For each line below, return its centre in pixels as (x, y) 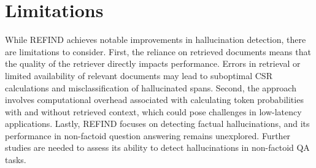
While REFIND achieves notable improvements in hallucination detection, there (156, 40)
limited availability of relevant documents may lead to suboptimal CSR (139, 75)
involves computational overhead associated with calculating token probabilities (154, 100)
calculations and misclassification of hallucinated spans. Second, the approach (151, 87)
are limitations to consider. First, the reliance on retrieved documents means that (158, 51)
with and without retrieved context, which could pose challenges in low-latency (153, 111)
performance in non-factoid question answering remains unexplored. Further (148, 135)
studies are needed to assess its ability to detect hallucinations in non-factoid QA (157, 147)
